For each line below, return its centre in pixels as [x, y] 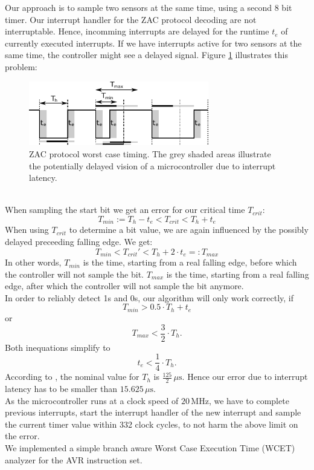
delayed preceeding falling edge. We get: [79, 242]
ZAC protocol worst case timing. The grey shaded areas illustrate [150, 154]
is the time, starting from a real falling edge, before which [190, 262]
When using [27, 230]
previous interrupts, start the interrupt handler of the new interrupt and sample [153, 412]
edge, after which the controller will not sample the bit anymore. [124, 286]
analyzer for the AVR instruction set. [74, 459]
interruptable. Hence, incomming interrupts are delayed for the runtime [137, 31]
